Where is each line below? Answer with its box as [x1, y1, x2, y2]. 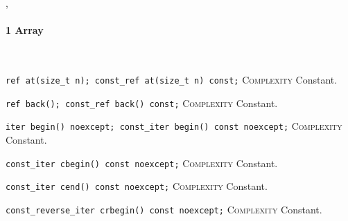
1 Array [6, 23, 44, 37]
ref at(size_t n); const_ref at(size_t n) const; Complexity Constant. [6, 72, 338, 86]
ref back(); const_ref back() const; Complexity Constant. [6, 95, 278, 110]
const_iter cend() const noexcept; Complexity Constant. [6, 179, 268, 193]
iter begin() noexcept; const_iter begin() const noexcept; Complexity [6, 119, 342, 133]
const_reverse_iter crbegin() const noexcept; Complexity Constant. [6, 202, 322, 216]
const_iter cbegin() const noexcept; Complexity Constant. [6, 155, 278, 170]
